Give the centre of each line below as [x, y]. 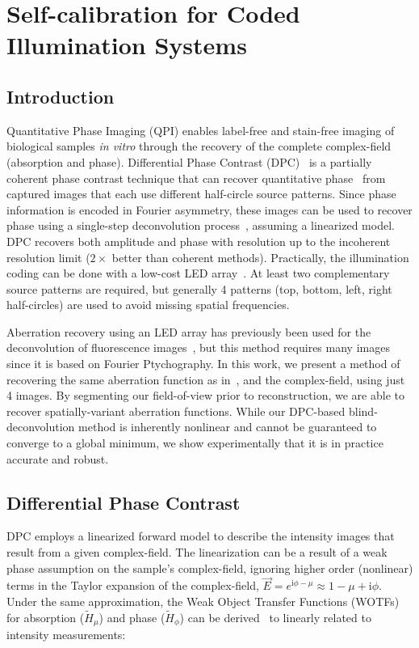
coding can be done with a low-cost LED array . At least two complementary [198, 273]
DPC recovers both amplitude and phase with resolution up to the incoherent [199, 241]
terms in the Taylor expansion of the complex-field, [133, 585]
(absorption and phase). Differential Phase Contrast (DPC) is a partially [189, 161]
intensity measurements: [66, 635]
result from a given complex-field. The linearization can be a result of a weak [197, 552]
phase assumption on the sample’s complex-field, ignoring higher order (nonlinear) [210, 568]
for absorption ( [46, 617]
